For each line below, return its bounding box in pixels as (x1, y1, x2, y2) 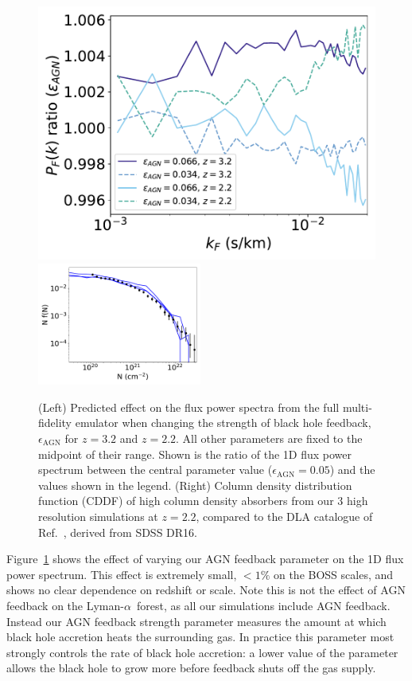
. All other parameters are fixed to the (176, 430, 363, 446)
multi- (342, 398, 372, 415)
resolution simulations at (38, 507, 158, 524)
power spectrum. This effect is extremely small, (6, 566, 237, 582)
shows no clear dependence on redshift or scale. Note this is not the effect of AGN (6, 581, 406, 598)
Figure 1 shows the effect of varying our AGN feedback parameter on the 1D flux (6, 550, 404, 567)
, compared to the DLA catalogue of (196, 507, 373, 524)
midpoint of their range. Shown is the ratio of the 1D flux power (38, 445, 352, 462)
